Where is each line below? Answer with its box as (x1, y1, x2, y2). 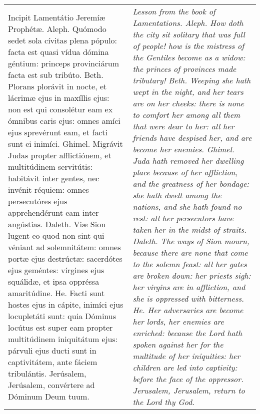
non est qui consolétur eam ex (8, 103, 113, 115)
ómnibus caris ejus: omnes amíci (8, 114, 120, 126)
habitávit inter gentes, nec (8, 172, 99, 184)
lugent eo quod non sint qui (8, 229, 104, 241)
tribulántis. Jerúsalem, (8, 367, 86, 379)
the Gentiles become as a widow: (132, 51, 245, 63)
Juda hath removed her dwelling (132, 155, 244, 166)
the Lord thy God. (132, 396, 195, 408)
